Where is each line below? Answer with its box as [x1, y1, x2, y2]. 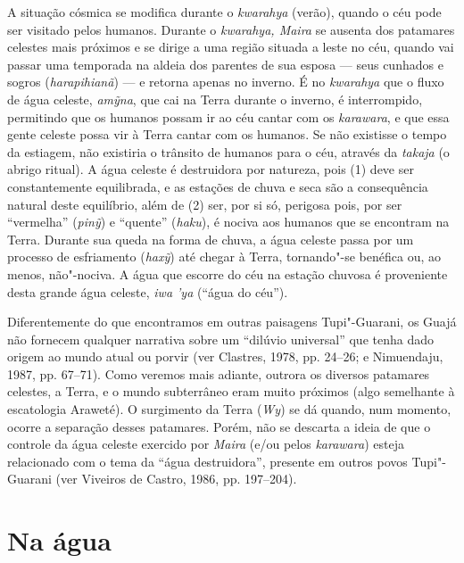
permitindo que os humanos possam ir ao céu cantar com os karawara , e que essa [7, 107, 450, 126]
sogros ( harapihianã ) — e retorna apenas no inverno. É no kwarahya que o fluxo [7, 72, 444, 91]
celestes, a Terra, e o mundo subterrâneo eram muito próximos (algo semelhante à [7, 382, 455, 401]
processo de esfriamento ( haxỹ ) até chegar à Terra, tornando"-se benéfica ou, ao [7, 247, 442, 266]
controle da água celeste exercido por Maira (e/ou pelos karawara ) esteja [7, 435, 404, 453]
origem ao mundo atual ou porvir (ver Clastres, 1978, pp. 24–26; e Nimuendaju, [7, 347, 443, 366]
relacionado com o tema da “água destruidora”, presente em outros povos [7, 451, 408, 470]
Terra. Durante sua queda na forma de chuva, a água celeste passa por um [7, 229, 414, 248]
